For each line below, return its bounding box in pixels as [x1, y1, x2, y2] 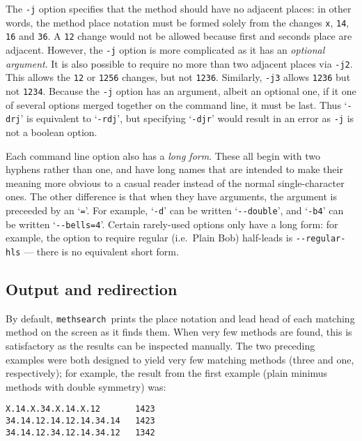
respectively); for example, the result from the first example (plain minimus [6, 366, 328, 380]
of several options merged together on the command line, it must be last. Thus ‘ [6, 97, 347, 112]
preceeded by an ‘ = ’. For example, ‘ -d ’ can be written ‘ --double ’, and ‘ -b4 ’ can [6, 202, 344, 217]
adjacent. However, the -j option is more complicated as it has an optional [6, 42, 325, 57]
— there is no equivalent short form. [24, 244, 179, 258]
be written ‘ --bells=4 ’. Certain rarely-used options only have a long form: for [6, 216, 338, 231]
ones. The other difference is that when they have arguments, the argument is [6, 189, 338, 204]
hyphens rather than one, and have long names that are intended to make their [6, 162, 343, 177]
